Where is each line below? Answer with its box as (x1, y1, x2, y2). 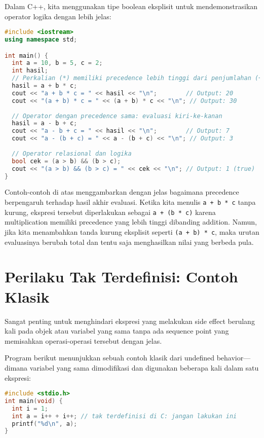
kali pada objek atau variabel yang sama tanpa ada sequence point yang (5, 325, 229, 336)
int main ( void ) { (5, 397, 63, 405)
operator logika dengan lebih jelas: (5, 11, 111, 21)
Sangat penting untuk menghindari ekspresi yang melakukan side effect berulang (5, 315, 255, 326)
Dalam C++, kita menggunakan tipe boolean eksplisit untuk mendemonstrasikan (5, 1, 258, 11)
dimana (5, 362, 28, 373)
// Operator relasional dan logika (12, 150, 132, 157)
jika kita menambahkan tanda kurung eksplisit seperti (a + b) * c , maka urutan (5, 226, 259, 237)
